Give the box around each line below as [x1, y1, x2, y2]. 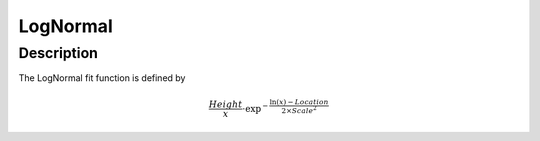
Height [208, 99, 243, 110]
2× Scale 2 [281, 104, 317, 115]
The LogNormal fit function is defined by [18, 72, 186, 84]
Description [18, 44, 99, 62]
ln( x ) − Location [269, 97, 329, 107]
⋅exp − [241, 101, 269, 114]
